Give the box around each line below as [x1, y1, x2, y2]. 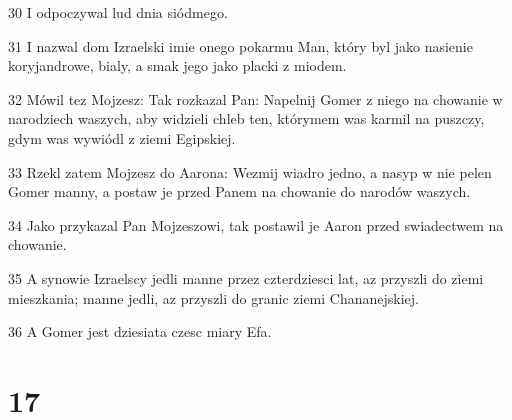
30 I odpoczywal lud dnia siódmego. [8, 2, 228, 22]
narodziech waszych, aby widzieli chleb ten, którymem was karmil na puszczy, [8, 108, 485, 129]
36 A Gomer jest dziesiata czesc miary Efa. [8, 321, 272, 342]
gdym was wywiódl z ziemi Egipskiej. [8, 127, 236, 148]
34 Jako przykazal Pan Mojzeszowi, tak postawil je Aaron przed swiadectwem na [8, 214, 504, 235]
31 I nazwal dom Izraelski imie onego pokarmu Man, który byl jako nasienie [8, 35, 473, 56]
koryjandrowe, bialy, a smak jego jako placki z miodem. [8, 55, 347, 76]
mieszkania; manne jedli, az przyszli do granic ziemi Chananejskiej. [8, 287, 419, 308]
